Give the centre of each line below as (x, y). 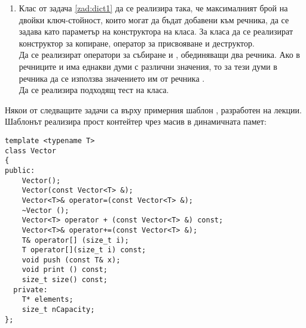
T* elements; (48, 300)
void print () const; (65, 270)
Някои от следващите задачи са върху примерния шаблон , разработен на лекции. (153, 109)
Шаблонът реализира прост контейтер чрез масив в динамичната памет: (136, 121)
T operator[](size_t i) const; (84, 250)
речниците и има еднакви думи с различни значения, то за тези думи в (148, 66)
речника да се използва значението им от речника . (112, 78)
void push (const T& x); (71, 260)
